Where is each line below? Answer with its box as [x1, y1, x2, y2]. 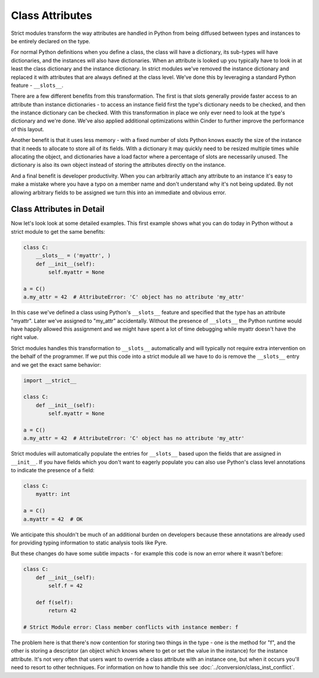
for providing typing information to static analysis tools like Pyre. [11, 539, 168, 546]
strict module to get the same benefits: [11, 228, 106, 235]
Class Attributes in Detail [11, 204, 105, 214]
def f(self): [35, 599, 74, 606]
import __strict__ [23, 377, 77, 384]
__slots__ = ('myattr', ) [35, 252, 111, 259]
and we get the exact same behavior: [11, 361, 102, 368]
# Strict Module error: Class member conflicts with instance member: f [23, 624, 239, 631]
